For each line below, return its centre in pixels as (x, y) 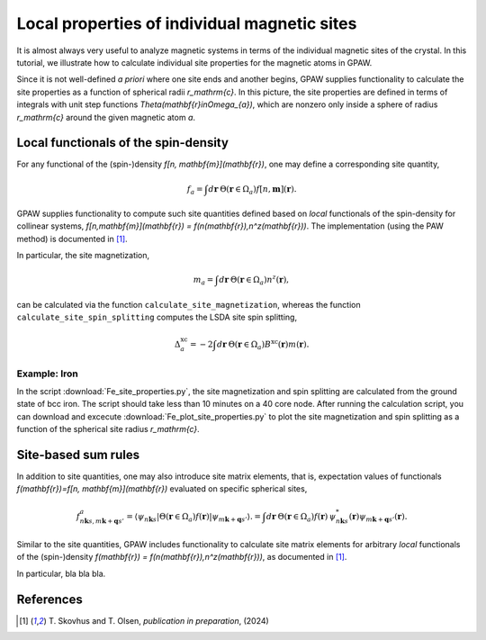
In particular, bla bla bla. (61, 573)
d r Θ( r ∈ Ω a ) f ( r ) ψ (301, 518)
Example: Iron (47, 374)
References (49, 599)
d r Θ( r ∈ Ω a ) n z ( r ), (254, 280)
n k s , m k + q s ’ (102, 521)
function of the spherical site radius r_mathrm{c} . (108, 429)
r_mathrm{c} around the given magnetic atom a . (106, 117)
